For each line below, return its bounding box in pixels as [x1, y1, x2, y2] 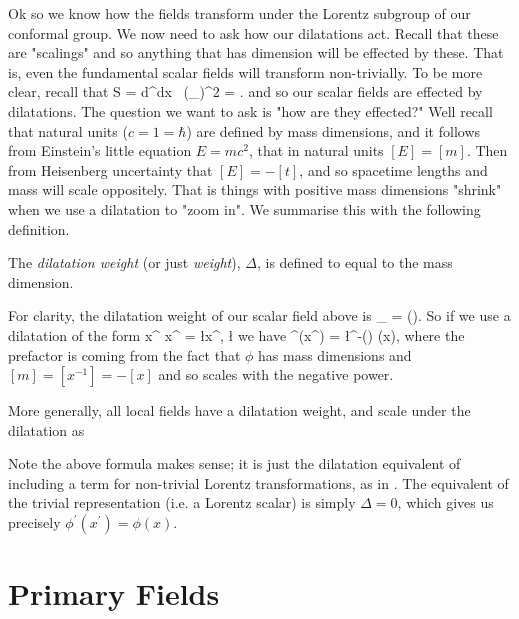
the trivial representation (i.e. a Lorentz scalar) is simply [8, 492, 356, 513]
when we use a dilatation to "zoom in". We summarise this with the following [8, 198, 481, 219]
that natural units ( [8, 120, 128, 141]
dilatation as [8, 419, 85, 440]
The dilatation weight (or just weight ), [8, 252, 241, 273]
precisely [8, 512, 61, 533]
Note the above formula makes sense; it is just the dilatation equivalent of [8, 453, 461, 474]
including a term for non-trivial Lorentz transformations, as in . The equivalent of [8, 472, 509, 493]
